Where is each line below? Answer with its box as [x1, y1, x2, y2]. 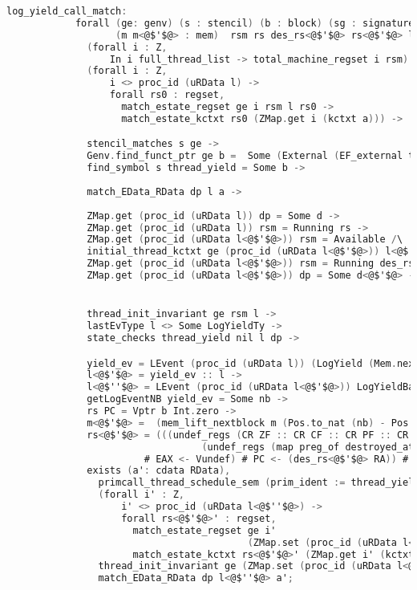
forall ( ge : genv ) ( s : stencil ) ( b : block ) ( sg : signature [75, 17, 415, 29]
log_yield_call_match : [6, 6, 128, 17]
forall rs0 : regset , [109, 89, 225, 101]
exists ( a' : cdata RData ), [87, 465, 231, 477]
